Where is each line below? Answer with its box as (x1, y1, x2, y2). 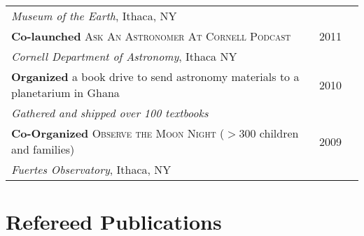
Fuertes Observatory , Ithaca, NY (11, 161, 171, 177)
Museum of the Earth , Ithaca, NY (11, 8, 177, 24)
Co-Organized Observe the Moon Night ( (11, 125, 225, 141)
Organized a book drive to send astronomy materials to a (11, 68, 300, 84)
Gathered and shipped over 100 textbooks (11, 105, 209, 121)
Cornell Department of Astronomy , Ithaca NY (11, 48, 237, 64)
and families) (11, 141, 75, 157)
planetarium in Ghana (11, 84, 120, 101)
